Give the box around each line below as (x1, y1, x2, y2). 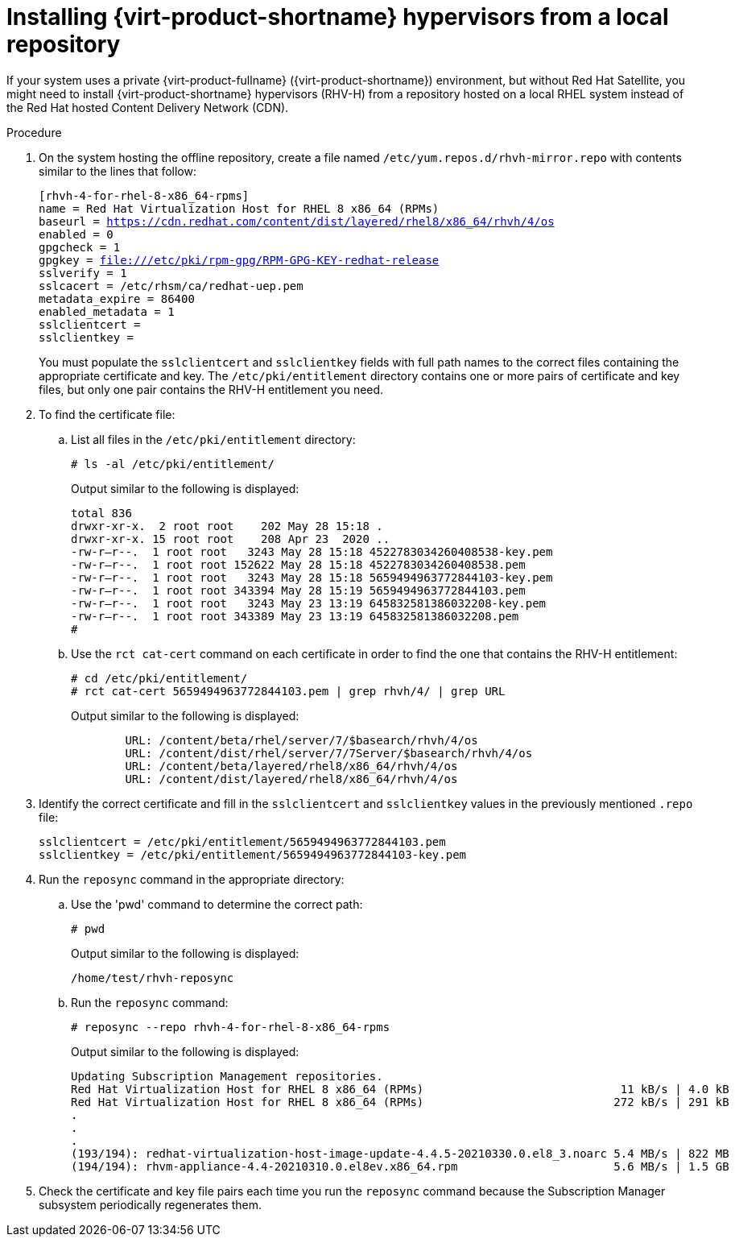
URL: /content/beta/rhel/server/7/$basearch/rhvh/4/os (125, 733, 478, 747)
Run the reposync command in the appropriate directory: (39, 872, 345, 886)
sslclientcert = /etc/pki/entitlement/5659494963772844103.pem (39, 835, 446, 848)
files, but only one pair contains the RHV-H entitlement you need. (39, 382, 384, 396)
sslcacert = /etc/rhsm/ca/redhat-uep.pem (39, 279, 303, 292)
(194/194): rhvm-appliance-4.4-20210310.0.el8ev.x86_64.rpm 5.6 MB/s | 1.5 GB (71, 1159, 729, 1173)
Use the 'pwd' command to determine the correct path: (71, 897, 363, 911)
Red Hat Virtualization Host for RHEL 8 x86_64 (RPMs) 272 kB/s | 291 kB (71, 1095, 729, 1108)
